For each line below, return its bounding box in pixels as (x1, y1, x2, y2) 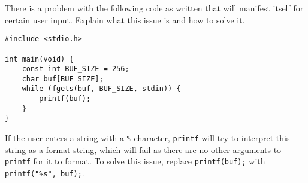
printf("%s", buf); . (5, 167, 84, 179)
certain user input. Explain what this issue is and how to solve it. (5, 13, 245, 26)
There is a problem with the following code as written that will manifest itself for (5, 2, 304, 14)
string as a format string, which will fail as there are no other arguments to (5, 143, 282, 155)
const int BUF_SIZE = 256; (22, 65, 129, 74)
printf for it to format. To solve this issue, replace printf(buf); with (5, 155, 265, 167)
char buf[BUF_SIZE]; (22, 74, 104, 83)
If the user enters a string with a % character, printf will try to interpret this (5, 132, 290, 144)
